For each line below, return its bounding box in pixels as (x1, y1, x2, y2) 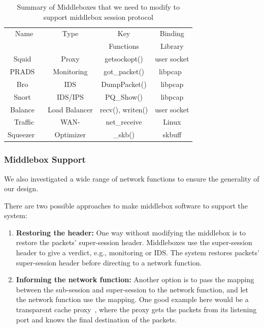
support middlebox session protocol (43, 11, 153, 22)
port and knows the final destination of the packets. (16, 314, 177, 324)
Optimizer (54, 129, 86, 140)
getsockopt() (105, 53, 143, 64)
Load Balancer (47, 104, 93, 114)
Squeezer (8, 129, 35, 140)
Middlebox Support (4, 153, 86, 166)
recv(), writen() (100, 104, 148, 114)
